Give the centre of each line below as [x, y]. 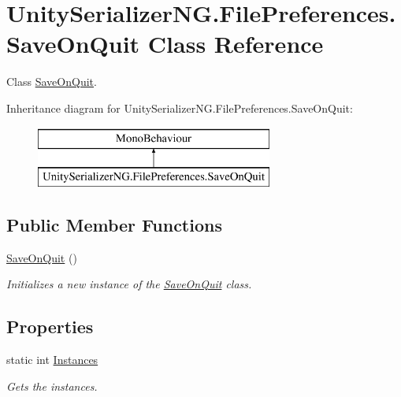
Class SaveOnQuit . [52, 82]
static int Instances [52, 360]
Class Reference [236, 44]
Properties [50, 327]
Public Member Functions [114, 225]
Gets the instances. [52, 386]
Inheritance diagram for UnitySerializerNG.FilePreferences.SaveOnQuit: [180, 108]
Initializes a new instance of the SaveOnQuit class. [129, 284]
